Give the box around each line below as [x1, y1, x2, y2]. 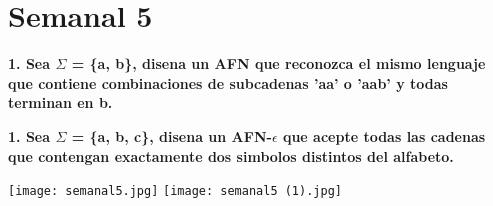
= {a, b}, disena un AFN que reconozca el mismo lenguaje [71, 53, 486, 74]
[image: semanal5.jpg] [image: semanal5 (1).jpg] [8, 184, 342, 199]
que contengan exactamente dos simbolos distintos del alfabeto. [8, 145, 454, 166]
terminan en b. [8, 92, 113, 113]
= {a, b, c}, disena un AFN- [71, 125, 272, 146]
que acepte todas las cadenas [282, 125, 486, 146]
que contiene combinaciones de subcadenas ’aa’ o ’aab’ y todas [8, 72, 448, 93]
